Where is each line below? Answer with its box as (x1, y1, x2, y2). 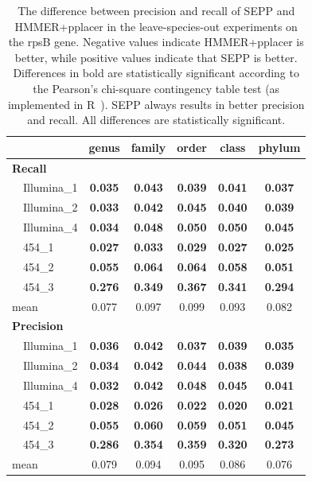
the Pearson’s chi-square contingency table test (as (33, 80, 280, 96)
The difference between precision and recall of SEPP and (18, 2, 295, 18)
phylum (258, 138, 301, 155)
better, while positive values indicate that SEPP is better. (14, 49, 298, 65)
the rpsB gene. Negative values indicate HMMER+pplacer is (8, 33, 304, 50)
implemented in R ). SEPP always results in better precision (7, 95, 305, 112)
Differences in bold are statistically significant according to (13, 64, 299, 81)
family (131, 138, 166, 155)
